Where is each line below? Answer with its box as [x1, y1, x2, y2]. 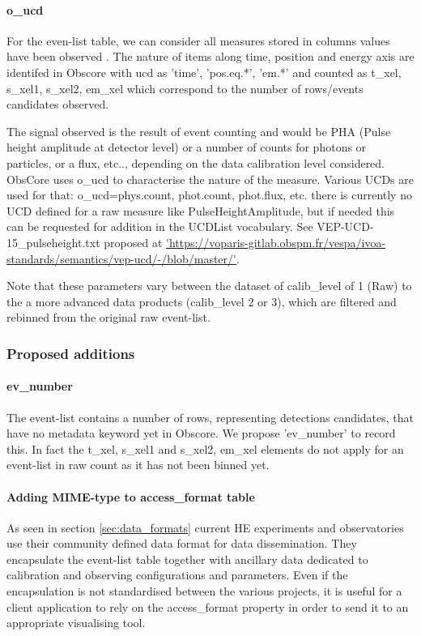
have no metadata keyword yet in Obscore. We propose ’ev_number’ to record [6, 425, 396, 442]
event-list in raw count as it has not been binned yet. [6, 456, 270, 473]
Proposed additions [6, 343, 135, 363]
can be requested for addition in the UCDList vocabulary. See [6, 218, 313, 235]
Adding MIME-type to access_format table [6, 488, 255, 505]
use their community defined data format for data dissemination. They [6, 535, 357, 552]
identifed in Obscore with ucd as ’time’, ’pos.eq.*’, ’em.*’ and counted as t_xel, [6, 63, 402, 80]
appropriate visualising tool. [6, 614, 146, 631]
